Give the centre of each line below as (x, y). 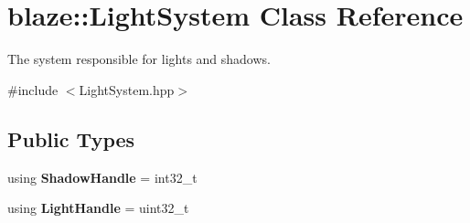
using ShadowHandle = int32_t (102, 177)
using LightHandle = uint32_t (98, 208)
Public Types (71, 138)
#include (33, 89)
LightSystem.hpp (127, 89)
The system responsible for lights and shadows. (139, 59)
